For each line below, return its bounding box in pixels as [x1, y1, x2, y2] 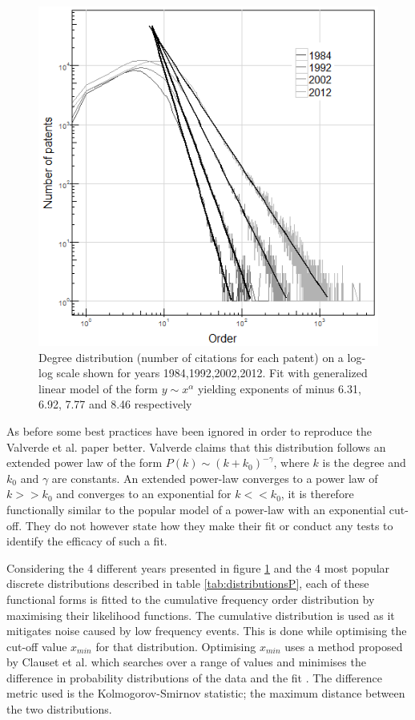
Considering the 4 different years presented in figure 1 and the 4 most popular [6, 559, 390, 576]
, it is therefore [280, 485, 354, 502]
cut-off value [6, 638, 67, 654]
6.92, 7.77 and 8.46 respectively [38, 396, 192, 412]
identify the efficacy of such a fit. [6, 533, 167, 549]
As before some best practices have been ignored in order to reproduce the [6, 422, 372, 439]
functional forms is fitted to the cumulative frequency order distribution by [6, 590, 375, 607]
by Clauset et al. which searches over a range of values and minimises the [6, 654, 366, 670]
